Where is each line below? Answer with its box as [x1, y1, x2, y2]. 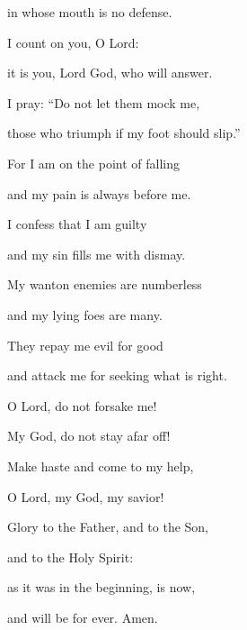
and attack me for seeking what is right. [7, 366, 227, 385]
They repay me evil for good [7, 335, 163, 354]
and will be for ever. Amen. [7, 607, 158, 626]
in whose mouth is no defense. [7, 3, 172, 21]
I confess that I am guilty [7, 215, 147, 233]
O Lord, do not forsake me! [7, 396, 157, 415]
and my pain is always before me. [7, 184, 191, 203]
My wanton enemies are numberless [7, 275, 202, 294]
